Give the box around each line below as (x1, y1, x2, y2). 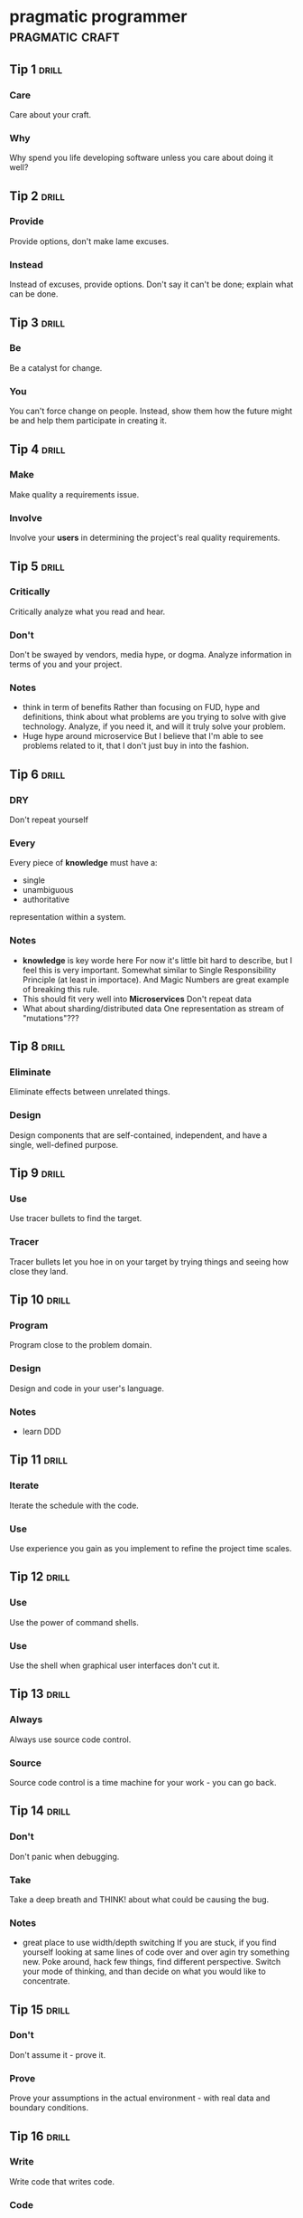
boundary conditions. (9, 2102, 88, 2113)
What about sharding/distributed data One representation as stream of (22, 1002, 284, 1014)
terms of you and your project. (9, 659, 123, 670)
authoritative (22, 894, 70, 905)
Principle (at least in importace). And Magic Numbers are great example (22, 974, 289, 985)
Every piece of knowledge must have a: (9, 858, 158, 868)
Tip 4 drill (9, 441, 66, 457)
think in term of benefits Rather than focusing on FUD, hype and (22, 702, 260, 713)
